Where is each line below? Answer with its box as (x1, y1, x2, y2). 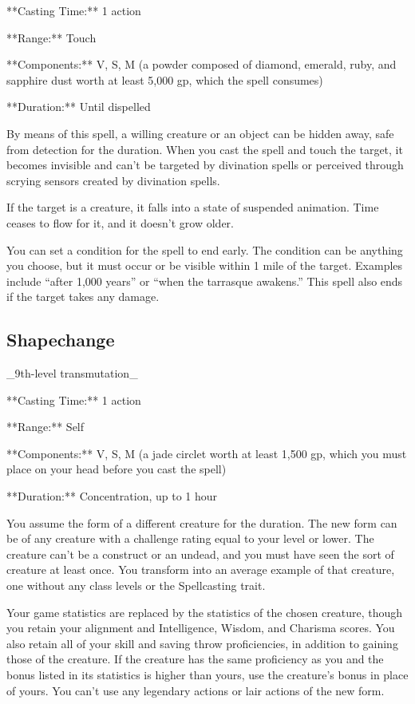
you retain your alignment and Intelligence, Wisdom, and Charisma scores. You (6, 619, 395, 636)
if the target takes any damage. (6, 288, 160, 305)
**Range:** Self (6, 418, 85, 435)
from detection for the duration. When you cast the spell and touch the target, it (6, 140, 403, 157)
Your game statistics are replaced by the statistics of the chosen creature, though (6, 603, 403, 620)
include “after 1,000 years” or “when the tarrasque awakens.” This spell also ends (6, 272, 403, 289)
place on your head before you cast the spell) (6, 461, 227, 477)
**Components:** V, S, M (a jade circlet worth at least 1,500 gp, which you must (6, 445, 407, 461)
